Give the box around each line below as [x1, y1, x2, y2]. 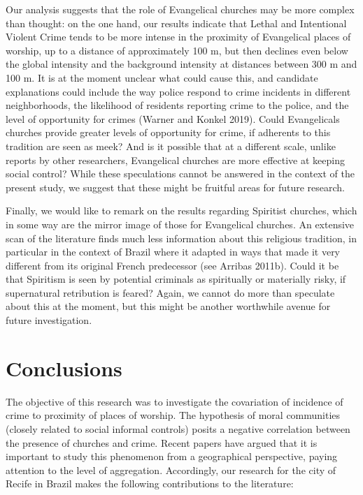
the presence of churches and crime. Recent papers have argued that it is [6, 435, 318, 450]
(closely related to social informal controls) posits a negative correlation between [6, 421, 350, 436]
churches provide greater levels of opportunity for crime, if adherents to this [6, 125, 331, 140]
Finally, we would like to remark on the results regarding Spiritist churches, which [6, 203, 357, 218]
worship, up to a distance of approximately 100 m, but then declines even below [6, 43, 348, 57]
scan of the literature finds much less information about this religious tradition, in [6, 230, 357, 245]
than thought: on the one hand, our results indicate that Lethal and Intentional [6, 15, 347, 30]
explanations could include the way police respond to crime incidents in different [6, 84, 351, 98]
